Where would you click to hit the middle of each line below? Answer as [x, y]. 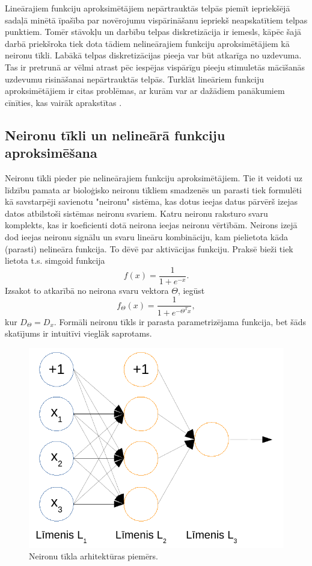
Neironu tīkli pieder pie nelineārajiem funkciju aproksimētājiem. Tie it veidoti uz [154, 177]
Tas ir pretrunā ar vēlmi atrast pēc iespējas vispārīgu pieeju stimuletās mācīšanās [155, 67]
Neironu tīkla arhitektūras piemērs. [93, 556]
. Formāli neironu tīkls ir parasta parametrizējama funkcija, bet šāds [180, 321]
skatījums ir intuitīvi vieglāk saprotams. [78, 333]
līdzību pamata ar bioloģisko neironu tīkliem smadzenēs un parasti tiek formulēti [153, 189]
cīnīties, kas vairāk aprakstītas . [63, 102]
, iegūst [191, 290]
